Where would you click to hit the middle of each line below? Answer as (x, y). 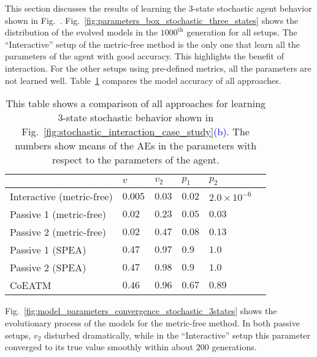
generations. (234, 347)
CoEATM (31, 285)
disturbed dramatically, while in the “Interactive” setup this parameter (177, 335)
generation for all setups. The (242, 32)
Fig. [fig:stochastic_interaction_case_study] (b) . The (136, 132)
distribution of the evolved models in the (82, 32)
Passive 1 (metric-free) (58, 214)
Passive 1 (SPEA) (48, 250)
